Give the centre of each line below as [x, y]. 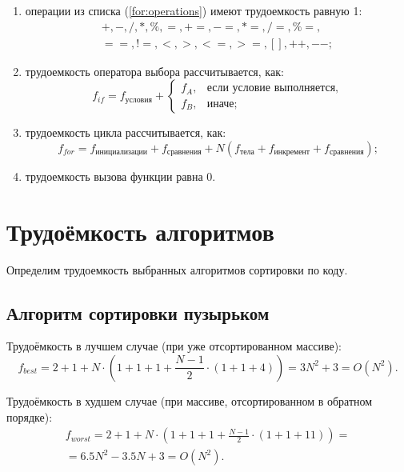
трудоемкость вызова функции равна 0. [120, 176]
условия [138, 100]
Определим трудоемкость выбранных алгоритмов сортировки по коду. [177, 269]
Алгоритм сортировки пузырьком [138, 312]
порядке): [30, 416]
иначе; [222, 104]
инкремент [292, 152]
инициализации [122, 152]
